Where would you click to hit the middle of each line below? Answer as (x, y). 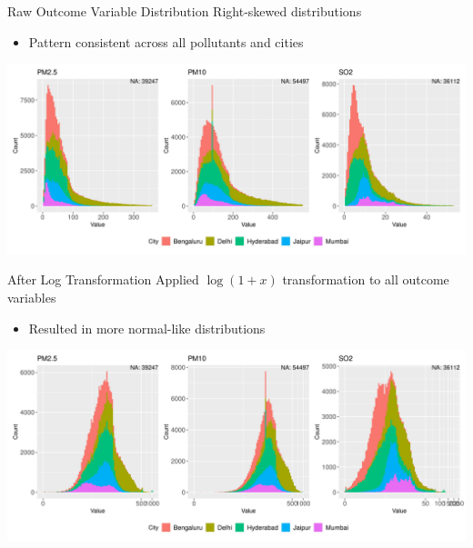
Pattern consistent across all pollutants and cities (166, 41)
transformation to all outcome (366, 279)
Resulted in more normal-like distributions (147, 328)
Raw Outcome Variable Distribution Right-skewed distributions (185, 11)
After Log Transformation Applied (103, 279)
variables (32, 298)
